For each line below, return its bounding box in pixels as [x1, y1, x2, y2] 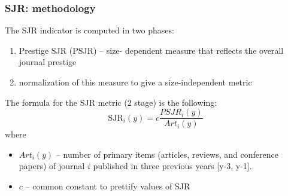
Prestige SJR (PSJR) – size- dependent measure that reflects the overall [19, 44, 284, 56]
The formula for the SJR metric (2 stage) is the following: [5, 96, 217, 108]
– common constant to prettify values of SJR [25, 180, 190, 192]
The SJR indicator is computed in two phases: [5, 24, 174, 36]
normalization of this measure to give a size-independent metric [19, 76, 252, 88]
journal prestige [19, 56, 77, 68]
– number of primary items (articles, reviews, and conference [56, 148, 278, 160]
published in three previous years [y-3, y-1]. [93, 160, 252, 172]
